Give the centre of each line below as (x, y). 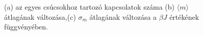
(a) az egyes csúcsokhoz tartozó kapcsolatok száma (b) (90, 7)
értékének (184, 16)
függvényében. (26, 27)
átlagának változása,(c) (40, 16)
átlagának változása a (123, 16)
